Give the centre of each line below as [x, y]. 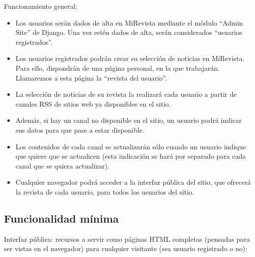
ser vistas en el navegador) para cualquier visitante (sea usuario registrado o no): [126, 248]
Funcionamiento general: [41, 6]
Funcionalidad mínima [61, 218]
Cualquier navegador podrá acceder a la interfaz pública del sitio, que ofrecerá [133, 182]
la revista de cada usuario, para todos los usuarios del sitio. [105, 191]
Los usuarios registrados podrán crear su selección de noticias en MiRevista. [130, 58]
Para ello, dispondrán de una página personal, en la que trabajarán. [117, 68]
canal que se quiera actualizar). [62, 165]
